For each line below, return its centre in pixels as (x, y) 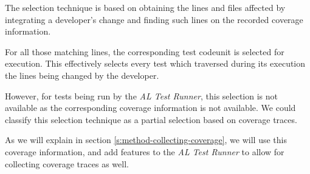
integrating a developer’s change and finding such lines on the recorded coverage (154, 19)
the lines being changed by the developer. (82, 75)
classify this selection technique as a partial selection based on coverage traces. (151, 119)
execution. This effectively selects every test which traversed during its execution (155, 63)
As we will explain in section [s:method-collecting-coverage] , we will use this (146, 140)
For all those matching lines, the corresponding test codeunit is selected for (145, 51)
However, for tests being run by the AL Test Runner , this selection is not (141, 95)
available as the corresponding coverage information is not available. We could (150, 108)
